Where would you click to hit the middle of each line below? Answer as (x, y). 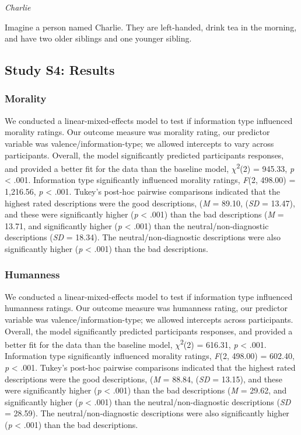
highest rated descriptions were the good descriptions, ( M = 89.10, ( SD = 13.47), (150, 203)
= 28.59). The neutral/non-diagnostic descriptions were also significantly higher (147, 413)
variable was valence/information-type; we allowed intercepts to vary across (139, 143)
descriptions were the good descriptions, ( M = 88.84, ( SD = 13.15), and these (144, 379)
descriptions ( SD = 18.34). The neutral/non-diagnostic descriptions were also (143, 237)
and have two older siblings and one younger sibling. (98, 38)
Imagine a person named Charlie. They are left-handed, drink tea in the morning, (151, 27)
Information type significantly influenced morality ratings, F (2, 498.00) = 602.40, (150, 356)
